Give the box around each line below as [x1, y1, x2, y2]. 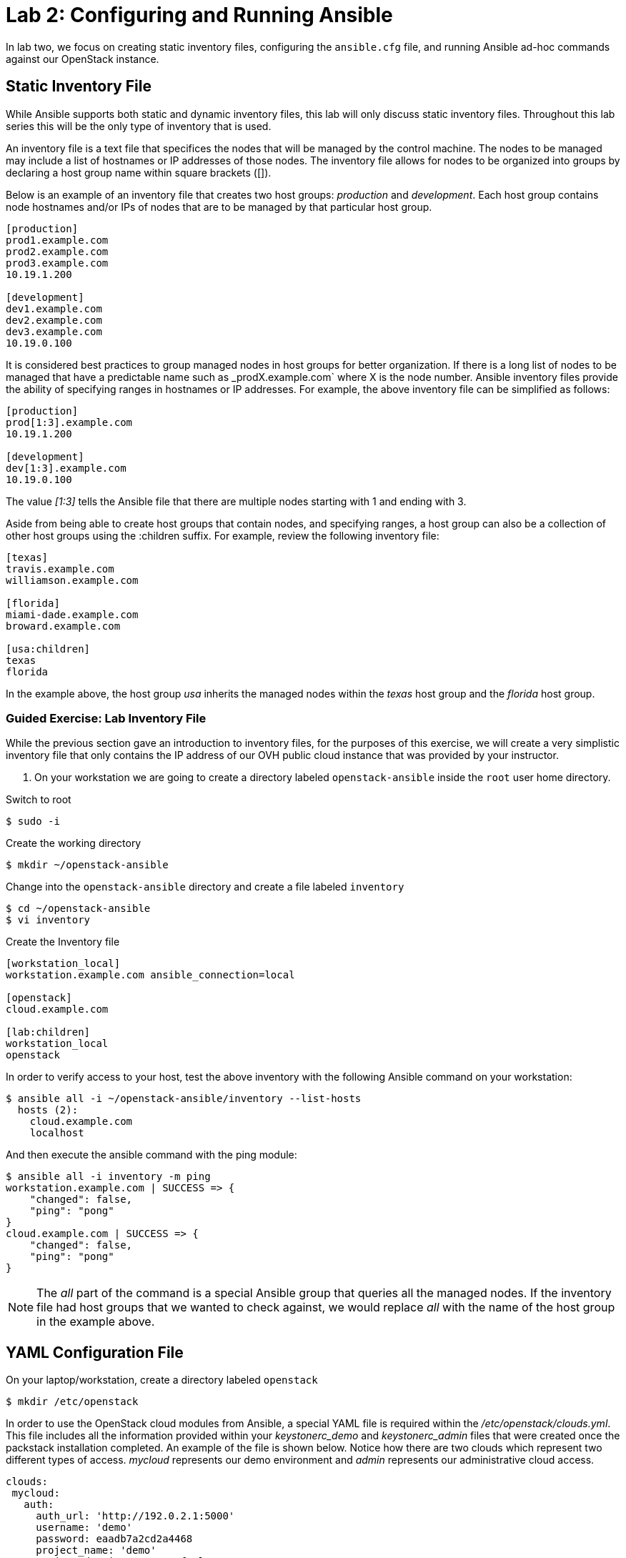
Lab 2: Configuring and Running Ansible [6, 3, 393, 27]
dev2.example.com [6, 314, 102, 326]
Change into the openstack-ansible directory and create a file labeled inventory [6, 880, 404, 893]
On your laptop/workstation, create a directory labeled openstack [6, 1374, 318, 1386]
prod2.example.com [6, 245, 109, 257]
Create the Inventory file [6, 936, 120, 948]
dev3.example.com [6, 325, 102, 337]
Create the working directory [6, 837, 141, 850]
